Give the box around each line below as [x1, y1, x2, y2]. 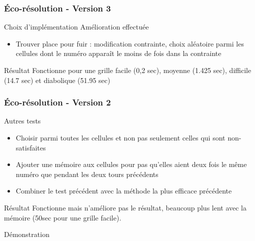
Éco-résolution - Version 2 [4, 96, 111, 108]
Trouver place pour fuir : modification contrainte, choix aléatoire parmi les [15, 38, 244, 48]
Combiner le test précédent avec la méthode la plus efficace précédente [15, 185, 232, 196]
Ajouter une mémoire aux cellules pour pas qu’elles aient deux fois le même [15, 159, 247, 169]
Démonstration [4, 229, 49, 239]
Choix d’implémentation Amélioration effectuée [4, 21, 149, 32]
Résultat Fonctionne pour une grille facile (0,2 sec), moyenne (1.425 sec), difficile [4, 65, 251, 75]
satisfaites [15, 142, 46, 152]
